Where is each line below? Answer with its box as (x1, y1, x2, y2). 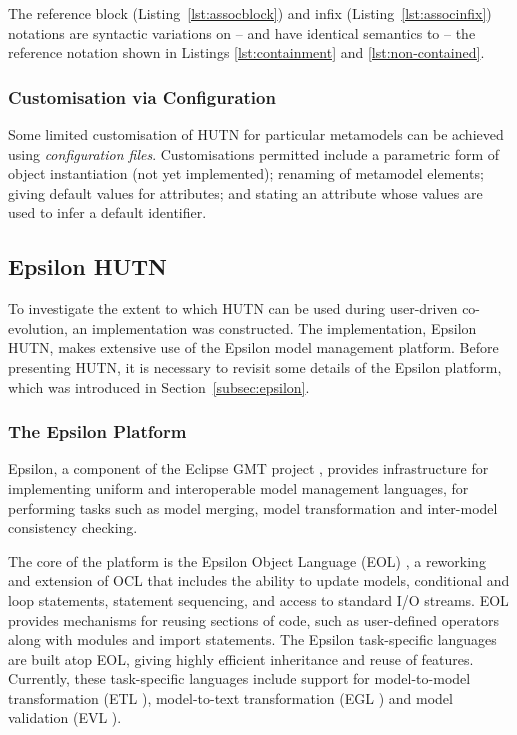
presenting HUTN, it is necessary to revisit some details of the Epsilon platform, (8, 356, 502, 377)
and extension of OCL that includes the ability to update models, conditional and (8, 570, 510, 591)
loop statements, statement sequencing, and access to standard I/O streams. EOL (8, 589, 509, 610)
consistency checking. (8, 517, 138, 538)
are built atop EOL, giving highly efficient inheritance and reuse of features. (8, 648, 474, 669)
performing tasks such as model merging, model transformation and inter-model (8, 497, 498, 518)
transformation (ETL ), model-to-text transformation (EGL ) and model (8, 687, 453, 708)
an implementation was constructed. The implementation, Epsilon (72, 317, 477, 338)
